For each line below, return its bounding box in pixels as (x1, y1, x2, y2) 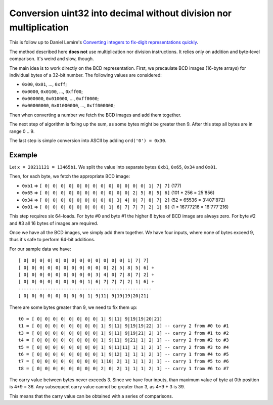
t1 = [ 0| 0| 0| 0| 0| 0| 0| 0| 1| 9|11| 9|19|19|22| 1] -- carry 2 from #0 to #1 (18, 323, 229, 329)
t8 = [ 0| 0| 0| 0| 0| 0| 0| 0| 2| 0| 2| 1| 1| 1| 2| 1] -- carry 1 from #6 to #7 (18, 366, 229, 371)
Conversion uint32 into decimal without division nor (9, 8, 232, 19)
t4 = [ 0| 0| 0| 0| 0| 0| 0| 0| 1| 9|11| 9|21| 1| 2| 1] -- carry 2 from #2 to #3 (18, 337, 229, 343)
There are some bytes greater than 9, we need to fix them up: (9, 304, 138, 310)
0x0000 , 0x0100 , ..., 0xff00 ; (22, 88, 83, 95)
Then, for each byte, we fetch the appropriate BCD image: (9, 173, 130, 179)
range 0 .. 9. (9, 128, 35, 134)
